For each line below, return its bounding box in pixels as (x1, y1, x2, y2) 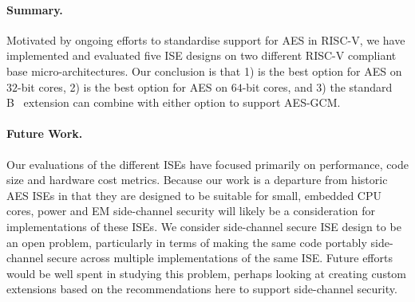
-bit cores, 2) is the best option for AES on (18, 78, 228, 95)
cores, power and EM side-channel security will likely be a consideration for (6, 202, 375, 219)
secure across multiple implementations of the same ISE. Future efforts (46, 249, 393, 266)
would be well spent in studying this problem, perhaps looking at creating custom (6, 265, 407, 281)
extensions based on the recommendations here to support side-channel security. (6, 280, 397, 297)
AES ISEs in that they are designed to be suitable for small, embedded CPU (6, 186, 381, 203)
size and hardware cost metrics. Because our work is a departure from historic (6, 171, 388, 188)
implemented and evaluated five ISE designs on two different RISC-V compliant (6, 47, 397, 64)
